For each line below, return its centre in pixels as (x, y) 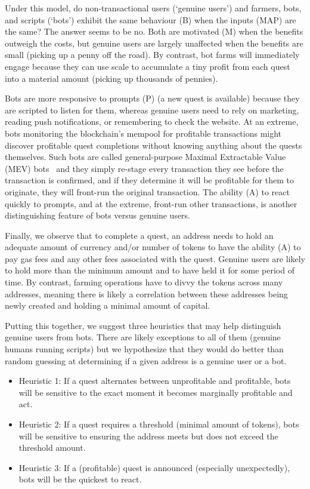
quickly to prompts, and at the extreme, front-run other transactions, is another (151, 203)
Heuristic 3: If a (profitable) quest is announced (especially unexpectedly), (154, 467)
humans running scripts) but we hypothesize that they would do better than (144, 349)
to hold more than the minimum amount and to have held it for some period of (150, 270)
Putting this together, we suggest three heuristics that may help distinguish (143, 325)
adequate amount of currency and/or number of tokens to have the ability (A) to (153, 247)
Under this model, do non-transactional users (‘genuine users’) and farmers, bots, (153, 8)
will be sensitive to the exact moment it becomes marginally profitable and (156, 392)
